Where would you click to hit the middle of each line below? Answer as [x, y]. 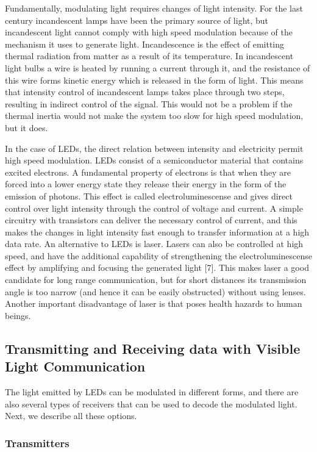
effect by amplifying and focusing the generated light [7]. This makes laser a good [157, 267]
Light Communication [75, 366]
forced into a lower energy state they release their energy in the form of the [146, 184]
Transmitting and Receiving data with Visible [153, 348]
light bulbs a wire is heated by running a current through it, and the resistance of [158, 67]
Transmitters [37, 443]
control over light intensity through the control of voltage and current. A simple [154, 208]
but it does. [27, 127]
